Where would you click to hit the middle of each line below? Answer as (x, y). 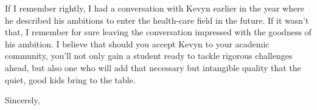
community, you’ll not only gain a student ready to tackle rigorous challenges (149, 56)
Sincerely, (23, 100)
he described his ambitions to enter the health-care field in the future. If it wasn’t (157, 20)
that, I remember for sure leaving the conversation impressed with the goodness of (158, 32)
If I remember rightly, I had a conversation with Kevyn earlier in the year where (155, 8)
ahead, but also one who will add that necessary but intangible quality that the (153, 67)
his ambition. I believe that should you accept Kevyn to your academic (137, 43)
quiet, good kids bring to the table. (70, 79)
